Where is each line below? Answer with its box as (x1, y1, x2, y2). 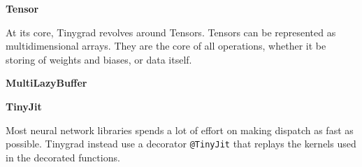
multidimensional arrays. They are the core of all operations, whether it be (6, 38, 326, 53)
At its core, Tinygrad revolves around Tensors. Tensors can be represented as (6, 24, 336, 39)
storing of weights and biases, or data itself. (6, 52, 192, 66)
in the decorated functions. (6, 150, 120, 164)
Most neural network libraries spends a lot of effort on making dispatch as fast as (6, 122, 354, 137)
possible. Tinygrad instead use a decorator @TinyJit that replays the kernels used (6, 136, 356, 151)
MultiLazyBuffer (6, 75, 87, 90)
